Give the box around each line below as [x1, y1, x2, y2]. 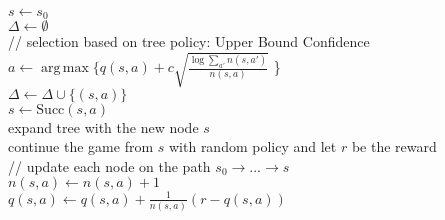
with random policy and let [168, 136, 337, 157]
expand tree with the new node [8, 116, 199, 137]
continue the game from [8, 136, 154, 157]
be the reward [351, 136, 437, 157]
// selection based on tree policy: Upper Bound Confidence [8, 31, 370, 52]
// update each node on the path [8, 155, 211, 176]
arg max [41, 61, 89, 76]
